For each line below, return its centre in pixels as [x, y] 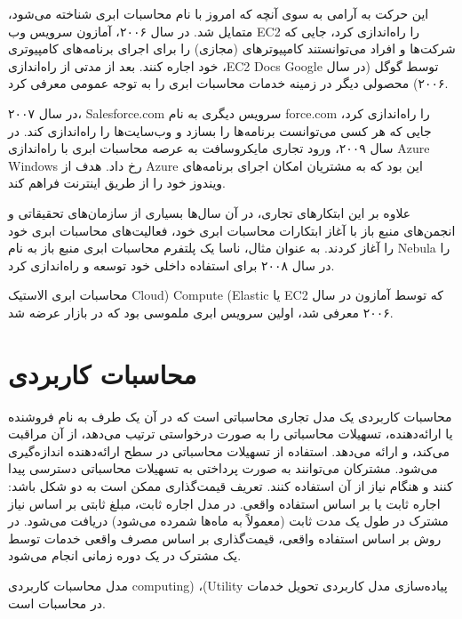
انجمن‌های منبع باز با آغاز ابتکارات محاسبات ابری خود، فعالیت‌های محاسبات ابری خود [232, 230]
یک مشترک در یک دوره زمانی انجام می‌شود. [125, 555]
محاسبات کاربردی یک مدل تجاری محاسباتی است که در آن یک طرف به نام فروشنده [230, 416]
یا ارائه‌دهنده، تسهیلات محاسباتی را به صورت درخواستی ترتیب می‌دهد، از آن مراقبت [231, 434]
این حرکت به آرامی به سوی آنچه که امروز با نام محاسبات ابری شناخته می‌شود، [219, 13]
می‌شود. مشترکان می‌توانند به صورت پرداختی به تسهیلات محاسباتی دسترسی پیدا [223, 468]
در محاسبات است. [57, 603]
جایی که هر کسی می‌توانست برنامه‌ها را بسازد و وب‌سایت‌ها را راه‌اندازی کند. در [220, 130]
